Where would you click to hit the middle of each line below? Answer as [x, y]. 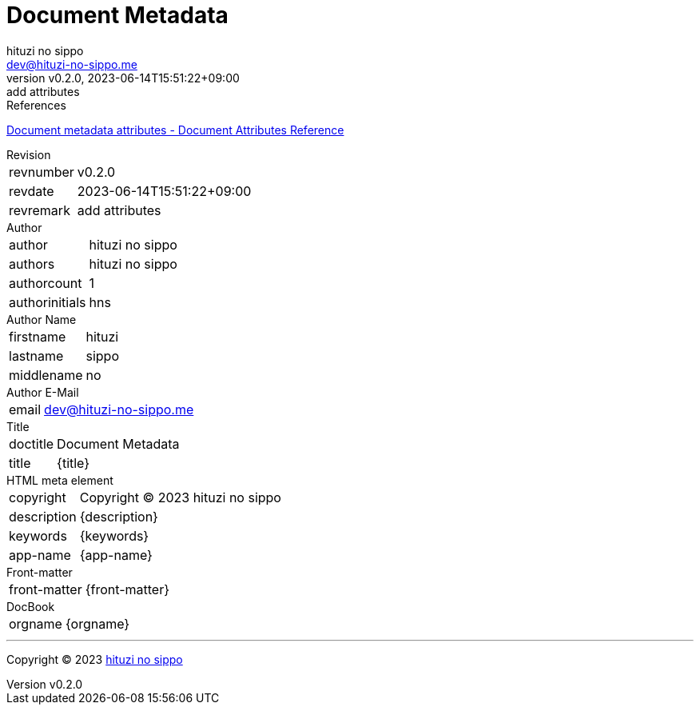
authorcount [46, 283]
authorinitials [48, 302]
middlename [46, 375]
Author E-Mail [43, 392]
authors [32, 264]
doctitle [32, 443]
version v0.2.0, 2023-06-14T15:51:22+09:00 [123, 78]
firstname [38, 336]
